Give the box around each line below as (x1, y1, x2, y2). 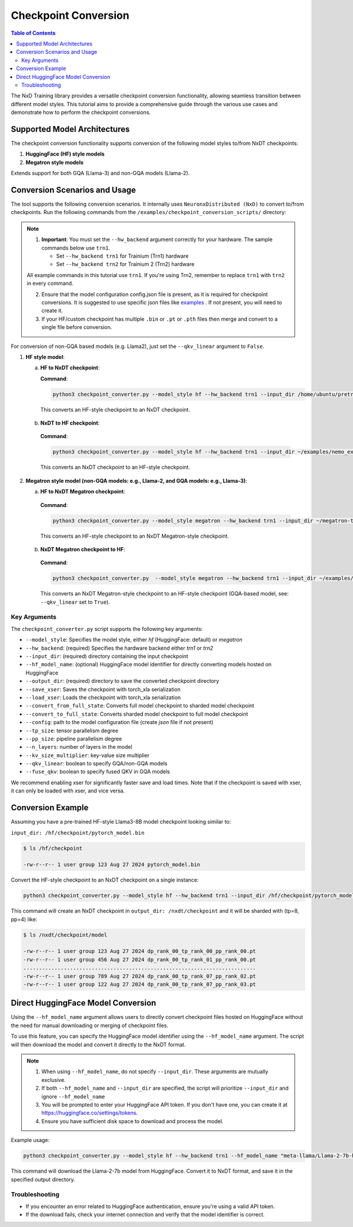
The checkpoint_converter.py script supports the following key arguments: (11, 625, 203, 632)
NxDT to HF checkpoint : (40, 419, 100, 427)
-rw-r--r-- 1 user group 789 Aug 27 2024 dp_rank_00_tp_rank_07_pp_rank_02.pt (23, 973, 256, 979)
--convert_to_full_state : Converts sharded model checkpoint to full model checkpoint (25, 710, 248, 718)
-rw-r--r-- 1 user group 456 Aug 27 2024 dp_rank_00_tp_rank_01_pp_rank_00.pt (23, 956, 256, 963)
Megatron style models (25, 159, 84, 166)
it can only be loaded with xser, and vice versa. (11, 787, 125, 794)
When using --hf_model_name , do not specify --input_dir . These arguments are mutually (41, 1068, 269, 1075)
